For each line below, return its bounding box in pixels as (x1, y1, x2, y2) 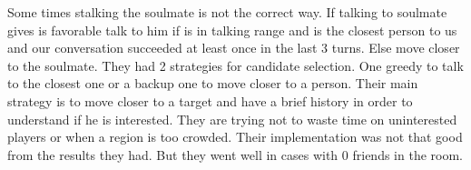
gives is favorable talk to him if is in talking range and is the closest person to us (7, 20, 457, 39)
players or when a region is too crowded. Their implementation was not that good (7, 127, 463, 146)
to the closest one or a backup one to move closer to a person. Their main (7, 74, 418, 93)
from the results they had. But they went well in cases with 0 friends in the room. (7, 145, 463, 164)
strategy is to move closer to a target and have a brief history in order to (7, 91, 413, 110)
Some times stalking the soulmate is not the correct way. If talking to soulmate (7, 3, 447, 21)
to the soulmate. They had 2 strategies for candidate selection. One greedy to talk (7, 55, 464, 75)
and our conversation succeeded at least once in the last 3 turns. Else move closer (7, 38, 460, 57)
